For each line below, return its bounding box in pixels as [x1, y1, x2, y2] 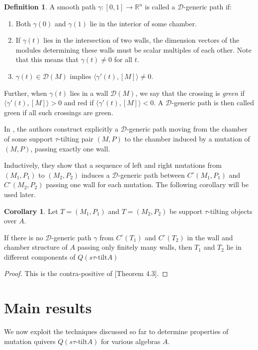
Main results [4, 297, 92, 318]
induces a [81, 169, 110, 180]
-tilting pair [58, 133, 93, 143]
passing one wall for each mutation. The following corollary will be [46, 179, 249, 190]
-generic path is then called [172, 97, 254, 108]
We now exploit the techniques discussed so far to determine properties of [4, 326, 229, 337]
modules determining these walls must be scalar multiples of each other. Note [15, 44, 252, 55]
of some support [4, 133, 53, 143]
